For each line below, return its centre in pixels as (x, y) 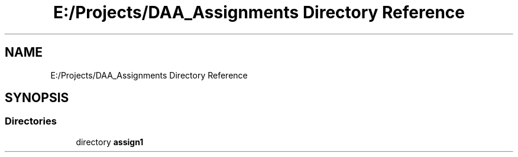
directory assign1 (110, 142)
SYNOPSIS (37, 98)
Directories (31, 121)
